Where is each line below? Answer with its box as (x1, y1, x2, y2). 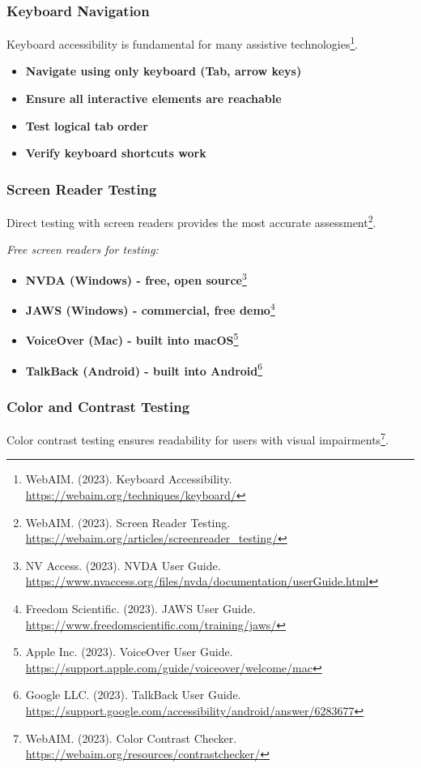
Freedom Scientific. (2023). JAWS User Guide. (25, 599, 256, 616)
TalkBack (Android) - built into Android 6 (25, 359, 263, 379)
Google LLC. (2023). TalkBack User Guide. (25, 686, 241, 703)
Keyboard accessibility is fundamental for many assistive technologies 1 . (6, 33, 359, 52)
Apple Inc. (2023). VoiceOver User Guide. (25, 643, 233, 660)
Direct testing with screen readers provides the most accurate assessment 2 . (6, 212, 376, 230)
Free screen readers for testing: (6, 241, 159, 258)
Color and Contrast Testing (6, 396, 190, 416)
